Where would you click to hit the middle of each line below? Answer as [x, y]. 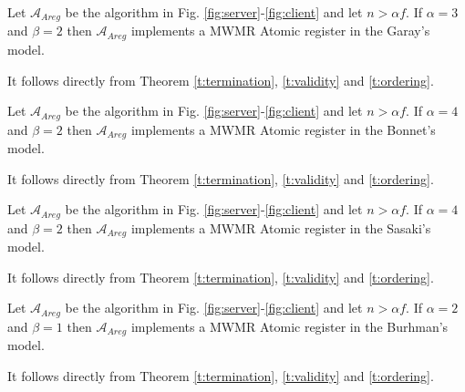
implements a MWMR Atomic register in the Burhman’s [289, 326]
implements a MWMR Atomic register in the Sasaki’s [281, 227]
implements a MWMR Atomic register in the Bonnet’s [283, 129]
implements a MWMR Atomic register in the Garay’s [280, 31]
